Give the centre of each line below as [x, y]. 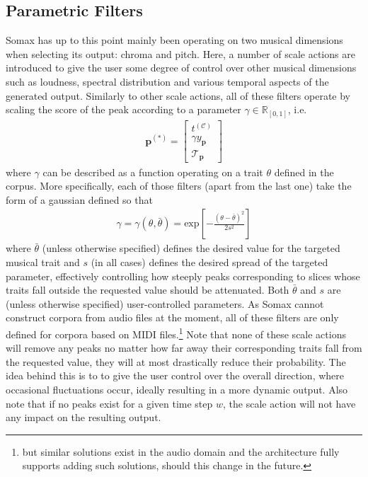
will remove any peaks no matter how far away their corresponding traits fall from [184, 348]
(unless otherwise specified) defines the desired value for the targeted [191, 248]
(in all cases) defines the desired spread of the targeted [209, 262]
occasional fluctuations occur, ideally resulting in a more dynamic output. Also [177, 389]
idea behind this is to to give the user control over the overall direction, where [175, 375]
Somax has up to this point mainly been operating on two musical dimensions [174, 40]
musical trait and [43, 262]
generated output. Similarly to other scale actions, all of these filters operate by [178, 95]
